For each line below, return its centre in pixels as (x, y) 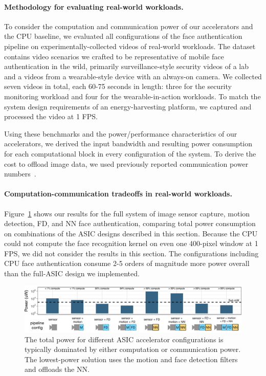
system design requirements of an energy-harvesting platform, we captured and (128, 106)
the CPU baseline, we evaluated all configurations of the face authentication (123, 36)
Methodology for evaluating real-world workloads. (94, 6)
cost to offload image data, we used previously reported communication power (126, 163)
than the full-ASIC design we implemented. (72, 273)
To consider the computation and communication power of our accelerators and (129, 26)
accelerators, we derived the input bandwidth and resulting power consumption (128, 143)
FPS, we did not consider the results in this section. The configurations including (131, 253)
